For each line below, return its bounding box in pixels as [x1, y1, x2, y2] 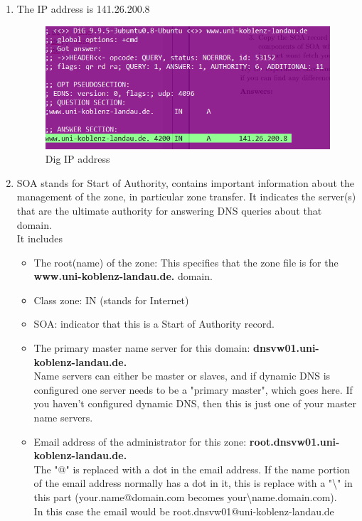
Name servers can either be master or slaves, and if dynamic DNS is [33, 368, 331, 383]
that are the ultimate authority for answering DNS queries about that [16, 203, 322, 217]
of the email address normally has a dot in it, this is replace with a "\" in [33, 476, 353, 490]
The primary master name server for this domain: [33, 340, 250, 355]
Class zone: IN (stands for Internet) [33, 292, 189, 307]
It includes [16, 231, 63, 246]
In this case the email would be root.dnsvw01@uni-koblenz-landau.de [33, 503, 334, 518]
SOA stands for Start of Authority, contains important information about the [16, 175, 354, 190]
